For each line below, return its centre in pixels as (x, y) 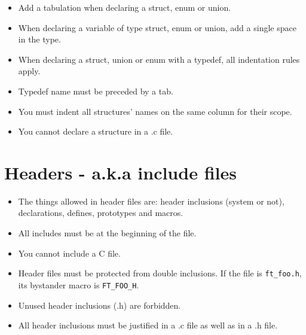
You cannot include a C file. (69, 253)
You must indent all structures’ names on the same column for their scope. (155, 111)
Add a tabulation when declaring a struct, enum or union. (125, 7)
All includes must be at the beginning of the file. (107, 233)
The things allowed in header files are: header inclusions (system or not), (151, 201)
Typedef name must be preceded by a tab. (96, 91)
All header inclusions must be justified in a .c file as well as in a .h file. (148, 325)
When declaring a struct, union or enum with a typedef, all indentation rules (159, 59)
